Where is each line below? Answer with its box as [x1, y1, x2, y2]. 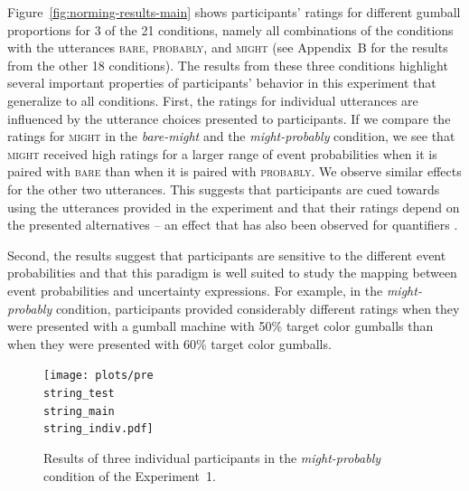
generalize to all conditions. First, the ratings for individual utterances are [7, 90, 418, 109]
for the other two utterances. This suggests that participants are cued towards [7, 179, 440, 198]
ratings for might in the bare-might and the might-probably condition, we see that [7, 127, 455, 146]
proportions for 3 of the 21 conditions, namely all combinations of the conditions [7, 20, 454, 39]
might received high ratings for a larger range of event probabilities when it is [7, 144, 437, 163]
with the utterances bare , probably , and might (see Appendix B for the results [7, 38, 448, 57]
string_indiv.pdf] [43, 422, 154, 436]
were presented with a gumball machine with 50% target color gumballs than [7, 316, 434, 335]
